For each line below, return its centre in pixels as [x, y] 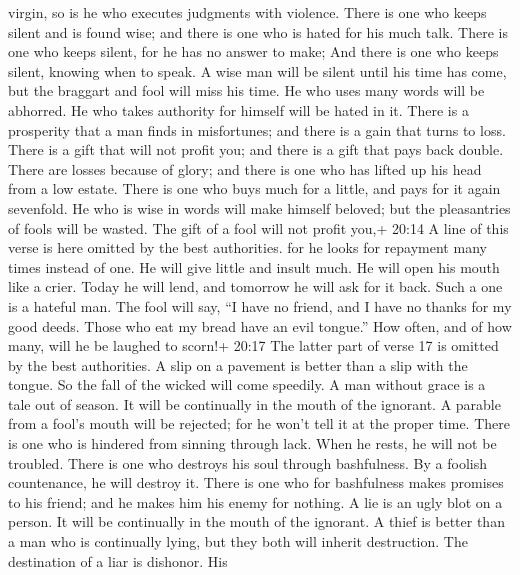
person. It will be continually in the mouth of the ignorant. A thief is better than [256, 521]
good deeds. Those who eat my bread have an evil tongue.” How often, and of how [260, 325]
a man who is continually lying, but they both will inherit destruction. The [238, 541]
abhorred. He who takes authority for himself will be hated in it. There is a [238, 109]
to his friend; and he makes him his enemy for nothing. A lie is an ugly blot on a [255, 501]
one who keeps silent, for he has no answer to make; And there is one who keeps [253, 51]
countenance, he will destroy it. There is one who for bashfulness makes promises [256, 482]
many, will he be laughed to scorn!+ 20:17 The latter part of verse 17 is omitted [253, 345]
